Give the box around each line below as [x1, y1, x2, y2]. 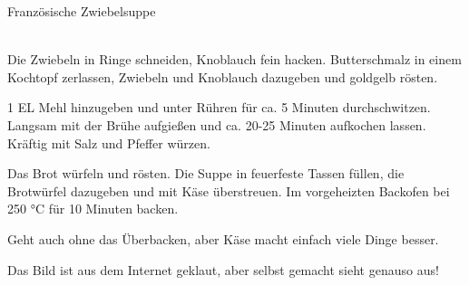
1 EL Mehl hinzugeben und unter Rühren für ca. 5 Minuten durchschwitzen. [7, 98, 431, 117]
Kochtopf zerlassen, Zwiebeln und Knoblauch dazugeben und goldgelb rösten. [7, 67, 438, 86]
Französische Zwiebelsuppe [7, 2, 156, 20]
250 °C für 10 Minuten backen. [7, 199, 179, 218]
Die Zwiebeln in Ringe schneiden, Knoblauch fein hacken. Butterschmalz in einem [7, 50, 462, 69]
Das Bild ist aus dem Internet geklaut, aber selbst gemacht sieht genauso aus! [7, 260, 439, 279]
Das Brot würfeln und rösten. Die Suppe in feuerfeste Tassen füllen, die [7, 164, 405, 183]
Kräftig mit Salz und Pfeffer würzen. [7, 133, 210, 152]
